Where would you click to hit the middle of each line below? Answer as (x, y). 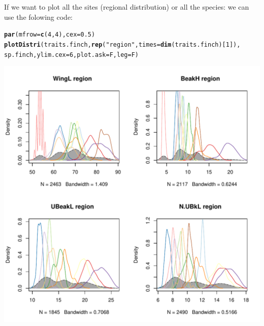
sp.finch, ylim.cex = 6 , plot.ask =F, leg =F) (71, 55)
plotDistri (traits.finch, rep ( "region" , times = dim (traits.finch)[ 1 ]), (122, 44)
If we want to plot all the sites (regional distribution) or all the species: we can (127, 7)
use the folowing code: (39, 17)
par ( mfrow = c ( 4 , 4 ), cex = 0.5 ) (50, 35)
